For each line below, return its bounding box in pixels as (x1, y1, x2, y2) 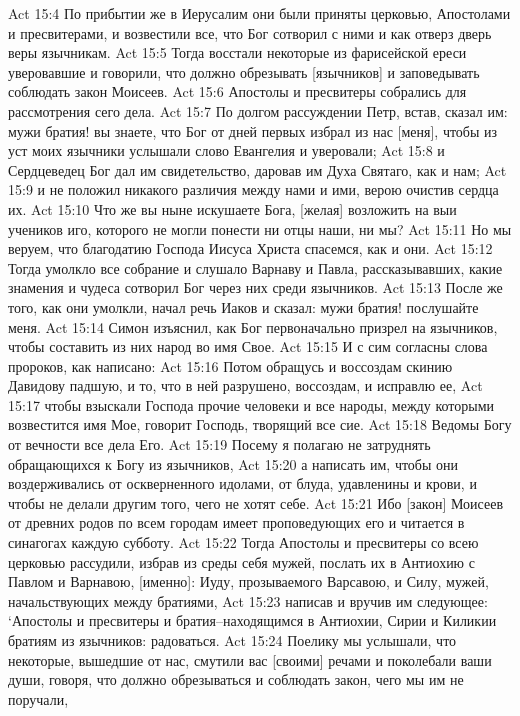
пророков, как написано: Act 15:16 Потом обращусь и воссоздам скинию (8, 355, 453, 376)
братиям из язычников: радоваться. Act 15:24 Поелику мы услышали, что (8, 630, 457, 650)
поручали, (8, 688, 69, 709)
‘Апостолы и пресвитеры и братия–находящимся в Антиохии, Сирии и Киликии (8, 610, 497, 631)
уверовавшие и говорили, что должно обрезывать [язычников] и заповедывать (8, 61, 480, 82)
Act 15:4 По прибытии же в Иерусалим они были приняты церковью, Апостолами (8, 3, 511, 23)
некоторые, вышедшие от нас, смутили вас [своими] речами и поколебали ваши (8, 649, 492, 670)
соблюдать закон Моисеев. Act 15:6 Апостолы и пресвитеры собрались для (8, 81, 467, 102)
